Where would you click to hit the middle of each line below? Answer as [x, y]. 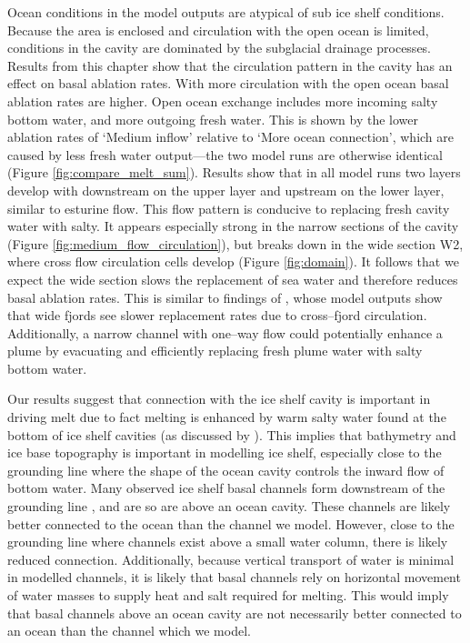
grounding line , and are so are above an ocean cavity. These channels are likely [229, 506]
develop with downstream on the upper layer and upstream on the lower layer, [226, 190]
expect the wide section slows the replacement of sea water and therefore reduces [233, 279]
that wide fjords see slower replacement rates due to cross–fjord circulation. [217, 315]
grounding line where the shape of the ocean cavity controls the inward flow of [226, 470]
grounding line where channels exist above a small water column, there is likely [228, 542]
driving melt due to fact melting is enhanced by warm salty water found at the [227, 417]
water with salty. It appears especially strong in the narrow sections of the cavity [233, 226]
